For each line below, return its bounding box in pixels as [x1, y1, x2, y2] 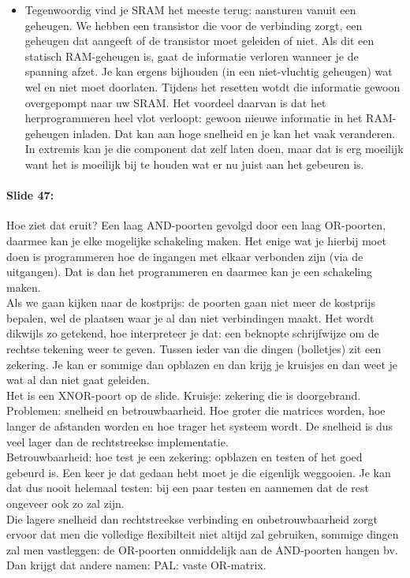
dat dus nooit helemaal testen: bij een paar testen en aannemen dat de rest [6, 479, 370, 496]
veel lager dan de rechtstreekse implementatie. [6, 433, 229, 449]
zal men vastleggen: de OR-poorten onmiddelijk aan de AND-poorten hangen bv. [6, 541, 398, 557]
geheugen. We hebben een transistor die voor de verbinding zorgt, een [24, 17, 363, 33]
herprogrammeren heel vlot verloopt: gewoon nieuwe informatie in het [24, 110, 363, 126]
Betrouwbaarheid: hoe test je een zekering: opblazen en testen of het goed [6, 449, 363, 465]
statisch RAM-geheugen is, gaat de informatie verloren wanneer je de [24, 47, 359, 64]
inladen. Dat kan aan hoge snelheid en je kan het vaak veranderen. [73, 125, 396, 141]
